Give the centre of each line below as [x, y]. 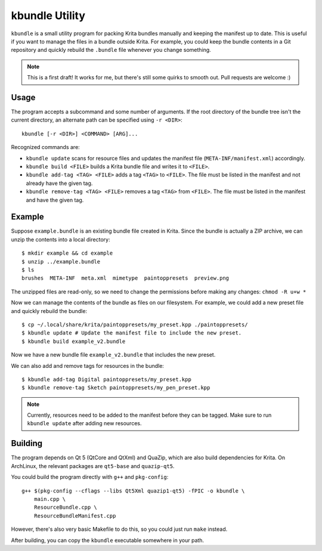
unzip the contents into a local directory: [61, 239]
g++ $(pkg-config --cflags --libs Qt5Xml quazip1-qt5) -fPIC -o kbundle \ [133, 491]
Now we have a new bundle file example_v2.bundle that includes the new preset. [113, 355]
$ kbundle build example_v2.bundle [74, 341]
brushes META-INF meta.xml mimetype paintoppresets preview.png [126, 278]
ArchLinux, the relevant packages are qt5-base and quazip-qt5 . [93, 466]
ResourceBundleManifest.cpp [75, 516]
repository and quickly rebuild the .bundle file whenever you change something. [111, 50]
